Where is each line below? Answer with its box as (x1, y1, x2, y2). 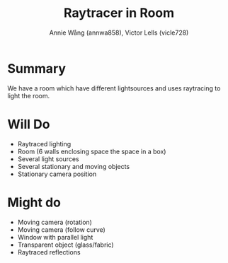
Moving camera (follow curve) (17, 225, 106, 234)
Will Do (7, 116, 50, 132)
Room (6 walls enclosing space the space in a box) (17, 147, 166, 156)
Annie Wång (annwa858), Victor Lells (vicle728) (49, 28, 189, 37)
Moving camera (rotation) (17, 218, 92, 226)
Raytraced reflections (17, 247, 81, 256)
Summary (7, 60, 66, 76)
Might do (7, 194, 62, 210)
